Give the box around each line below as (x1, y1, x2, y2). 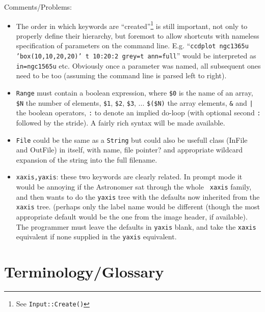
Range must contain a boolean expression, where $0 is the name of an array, (16, 87, 253, 98)
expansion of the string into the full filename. (16, 154, 157, 165)
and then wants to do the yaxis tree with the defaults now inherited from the (16, 191, 260, 202)
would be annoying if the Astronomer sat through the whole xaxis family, (16, 181, 252, 192)
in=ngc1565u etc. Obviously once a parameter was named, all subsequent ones (16, 60, 261, 71)
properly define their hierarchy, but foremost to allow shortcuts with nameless (16, 30, 259, 41)
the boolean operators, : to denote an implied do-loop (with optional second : (16, 107, 261, 118)
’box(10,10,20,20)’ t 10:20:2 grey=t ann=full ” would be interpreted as (16, 50, 256, 61)
